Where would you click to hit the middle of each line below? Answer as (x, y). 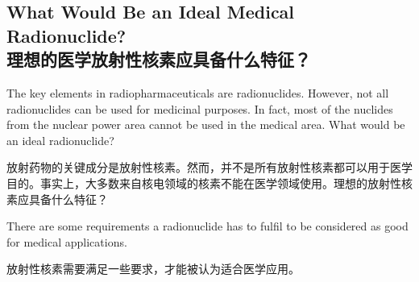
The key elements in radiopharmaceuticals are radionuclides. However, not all (198, 92)
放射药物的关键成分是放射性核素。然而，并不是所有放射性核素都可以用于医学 (209, 167)
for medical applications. (67, 241)
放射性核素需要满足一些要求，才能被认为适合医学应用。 (153, 269)
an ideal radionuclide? (60, 140)
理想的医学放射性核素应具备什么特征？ (159, 59)
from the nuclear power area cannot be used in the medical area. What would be (206, 124)
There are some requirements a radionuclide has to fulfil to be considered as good (207, 226)
